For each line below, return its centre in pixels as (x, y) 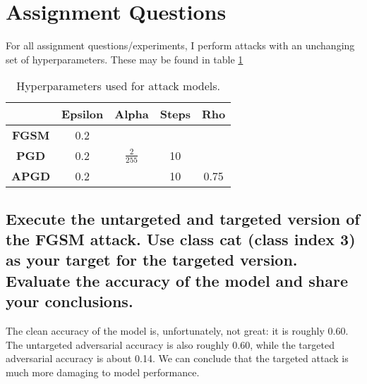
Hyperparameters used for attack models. (119, 86)
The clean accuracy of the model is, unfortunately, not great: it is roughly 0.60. (177, 331)
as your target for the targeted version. (152, 260)
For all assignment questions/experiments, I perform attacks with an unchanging (180, 45)
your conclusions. (70, 301)
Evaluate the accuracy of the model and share (177, 280)
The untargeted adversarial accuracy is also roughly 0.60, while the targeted (170, 344)
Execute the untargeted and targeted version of (183, 218)
